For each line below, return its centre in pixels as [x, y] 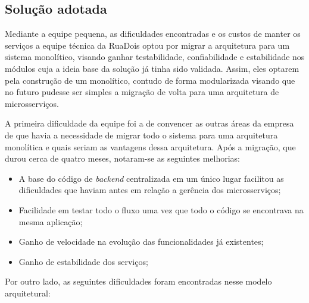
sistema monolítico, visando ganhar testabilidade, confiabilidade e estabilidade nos [155, 57]
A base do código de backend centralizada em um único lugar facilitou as [151, 178]
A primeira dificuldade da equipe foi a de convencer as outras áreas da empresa [149, 123]
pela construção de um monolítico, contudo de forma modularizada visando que [150, 80]
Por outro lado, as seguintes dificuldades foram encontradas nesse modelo [138, 281]
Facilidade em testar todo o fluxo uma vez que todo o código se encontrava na [161, 209]
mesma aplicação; [51, 221]
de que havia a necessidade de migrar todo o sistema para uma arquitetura [141, 135]
